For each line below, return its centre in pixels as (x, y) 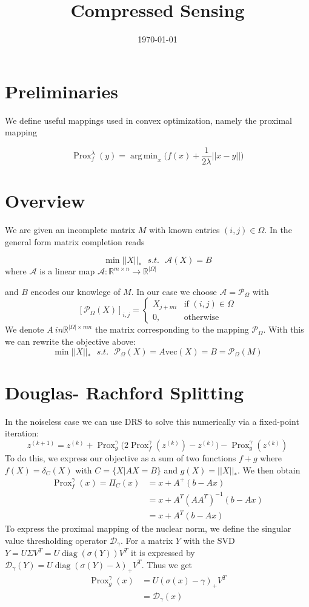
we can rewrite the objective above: (70, 341)
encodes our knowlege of (75, 291)
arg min (144, 156)
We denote (25, 329)
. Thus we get (167, 564)
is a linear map (67, 271)
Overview (45, 201)
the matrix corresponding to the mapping (172, 329)
